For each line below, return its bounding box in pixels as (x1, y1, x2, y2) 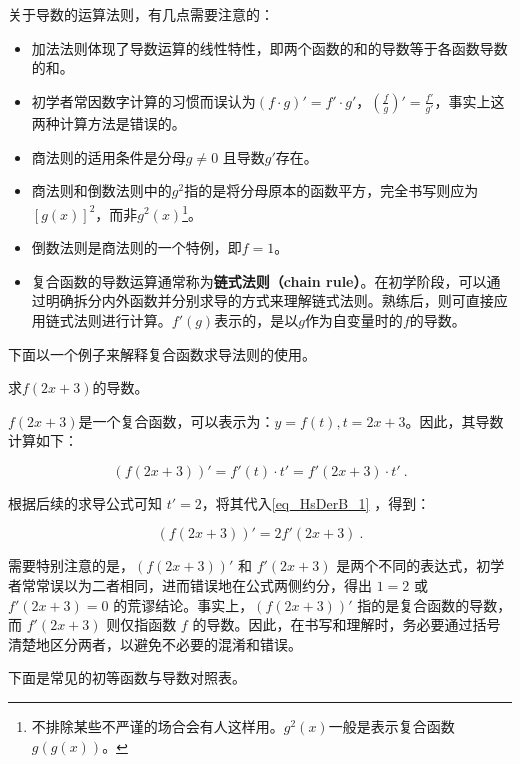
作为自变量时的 (304, 309, 403, 330)
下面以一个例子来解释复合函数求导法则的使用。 (8, 343, 316, 364)
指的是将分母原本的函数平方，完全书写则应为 (184, 180, 479, 201)
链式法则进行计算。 (45, 309, 172, 330)
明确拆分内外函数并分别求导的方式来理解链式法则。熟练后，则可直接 (45, 290, 494, 311)
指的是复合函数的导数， (357, 594, 512, 615)
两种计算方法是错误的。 (31, 113, 186, 134)
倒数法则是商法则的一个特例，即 (31, 237, 242, 258)
